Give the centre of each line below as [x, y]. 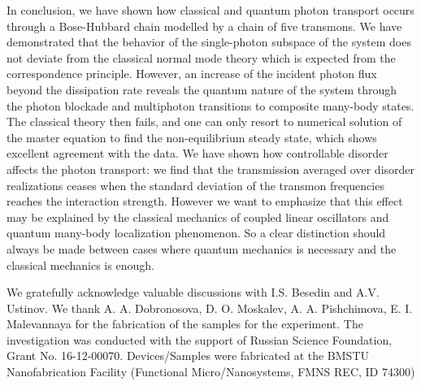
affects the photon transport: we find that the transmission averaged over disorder [211, 169]
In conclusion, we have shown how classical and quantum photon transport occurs [210, 10]
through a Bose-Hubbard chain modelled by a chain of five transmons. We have [204, 26]
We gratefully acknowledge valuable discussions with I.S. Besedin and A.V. [193, 292]
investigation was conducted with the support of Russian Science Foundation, [200, 339]
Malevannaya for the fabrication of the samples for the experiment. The [185, 324]
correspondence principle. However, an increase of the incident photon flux [192, 74]
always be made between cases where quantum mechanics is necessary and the [202, 248]
